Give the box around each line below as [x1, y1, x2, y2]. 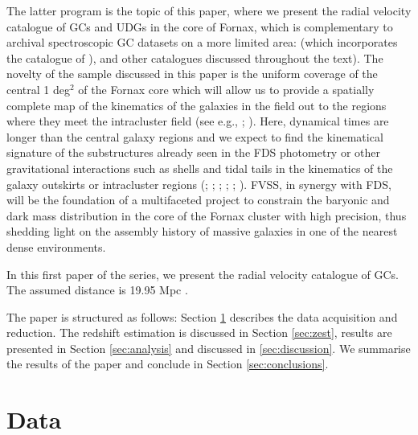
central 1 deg [6, 80, 70, 97]
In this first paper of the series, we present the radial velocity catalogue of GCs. [6, 265, 399, 282]
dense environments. [6, 238, 106, 255]
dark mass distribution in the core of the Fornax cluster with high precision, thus [6, 207, 407, 224]
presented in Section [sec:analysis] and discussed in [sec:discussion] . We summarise [6, 339, 411, 356]
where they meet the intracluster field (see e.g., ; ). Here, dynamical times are [6, 113, 389, 129]
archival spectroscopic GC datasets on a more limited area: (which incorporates [6, 34, 398, 51]
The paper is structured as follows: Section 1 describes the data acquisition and [6, 308, 398, 325]
